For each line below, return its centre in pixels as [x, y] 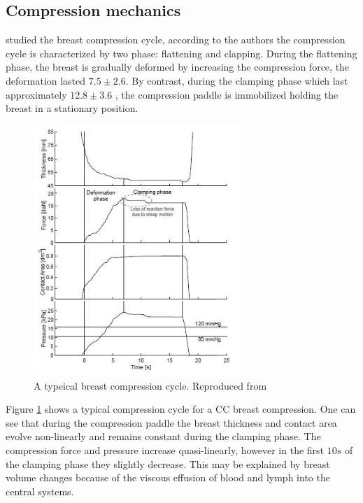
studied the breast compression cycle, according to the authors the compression [176, 40]
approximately [36, 94]
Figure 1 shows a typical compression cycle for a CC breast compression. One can [181, 409]
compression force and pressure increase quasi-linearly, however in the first [165, 449]
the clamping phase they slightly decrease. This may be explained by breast [168, 463]
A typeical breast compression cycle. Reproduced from [150, 385]
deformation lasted [46, 80]
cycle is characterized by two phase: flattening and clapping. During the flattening [181, 53]
